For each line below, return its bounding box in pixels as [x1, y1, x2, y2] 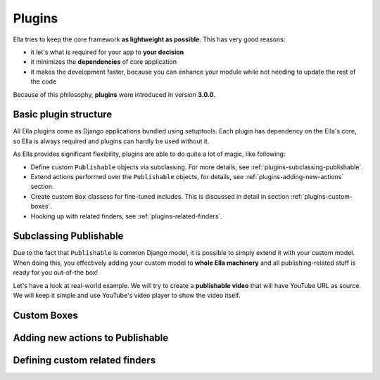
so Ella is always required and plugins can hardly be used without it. [13, 137, 210, 145]
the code [30, 77, 57, 86]
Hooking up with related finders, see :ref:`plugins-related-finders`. [30, 211, 223, 221]
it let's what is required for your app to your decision [30, 48, 184, 56]
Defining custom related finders [13, 354, 156, 366]
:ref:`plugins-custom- [290, 192, 353, 200]
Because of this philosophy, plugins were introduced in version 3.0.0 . [13, 90, 216, 98]
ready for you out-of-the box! [13, 268, 99, 277]
